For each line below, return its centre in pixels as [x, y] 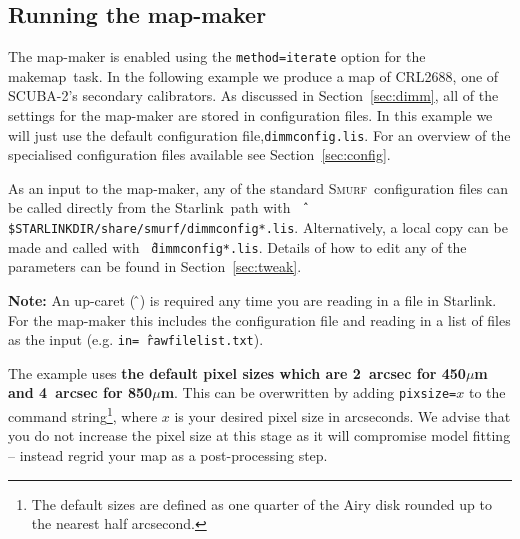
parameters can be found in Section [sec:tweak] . [155, 266]
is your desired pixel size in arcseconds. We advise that [342, 415]
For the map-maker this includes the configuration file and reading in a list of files [259, 319]
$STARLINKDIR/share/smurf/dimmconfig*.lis [151, 229]
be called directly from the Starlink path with [149, 207]
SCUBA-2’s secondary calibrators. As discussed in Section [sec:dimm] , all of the [253, 95]
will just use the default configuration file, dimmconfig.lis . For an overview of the [259, 134]
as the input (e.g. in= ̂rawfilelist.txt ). [136, 339]
